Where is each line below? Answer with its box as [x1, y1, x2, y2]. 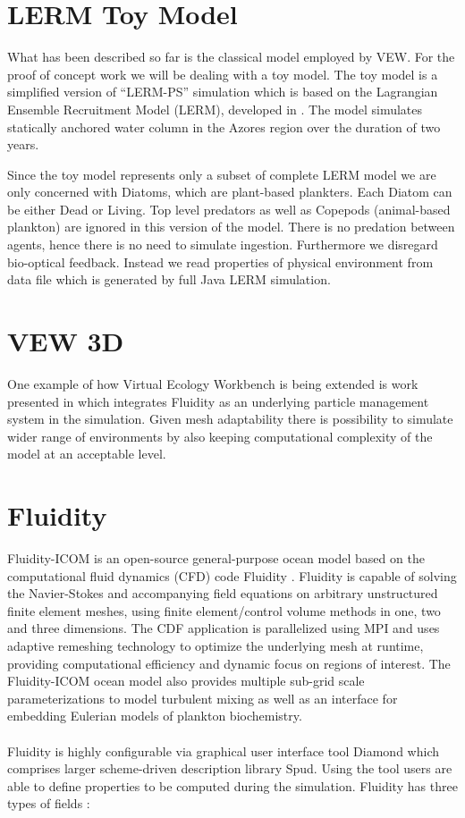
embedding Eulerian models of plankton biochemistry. [7, 706, 302, 725]
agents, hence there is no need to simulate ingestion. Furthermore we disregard [7, 235, 438, 254]
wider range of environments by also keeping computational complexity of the [7, 426, 433, 445]
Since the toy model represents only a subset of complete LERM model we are [7, 164, 436, 183]
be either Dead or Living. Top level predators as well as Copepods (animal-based [7, 199, 451, 218]
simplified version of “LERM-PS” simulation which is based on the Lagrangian [7, 82, 438, 101]
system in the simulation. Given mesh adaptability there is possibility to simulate [7, 409, 453, 428]
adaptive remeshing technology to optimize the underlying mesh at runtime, [7, 637, 424, 655]
